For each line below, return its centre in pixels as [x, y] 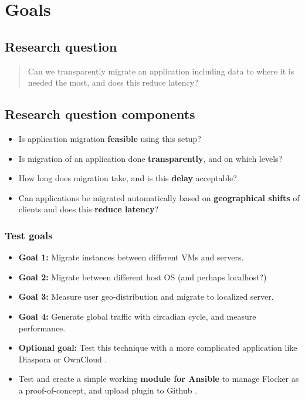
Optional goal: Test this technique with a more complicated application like [158, 348]
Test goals [29, 235]
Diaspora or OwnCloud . [63, 359]
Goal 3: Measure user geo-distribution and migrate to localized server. [146, 296]
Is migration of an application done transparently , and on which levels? [150, 158]
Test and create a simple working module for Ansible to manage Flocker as [159, 379]
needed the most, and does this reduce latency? [113, 82]
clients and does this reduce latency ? [89, 209]
